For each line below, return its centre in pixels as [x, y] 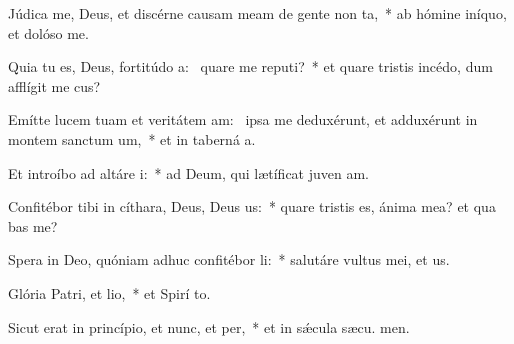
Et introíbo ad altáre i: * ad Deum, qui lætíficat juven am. [189, 172]
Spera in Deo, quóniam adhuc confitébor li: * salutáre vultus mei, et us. [229, 259]
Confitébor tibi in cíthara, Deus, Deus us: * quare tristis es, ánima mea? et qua [252, 206]
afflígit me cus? [54, 85]
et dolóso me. [48, 32]
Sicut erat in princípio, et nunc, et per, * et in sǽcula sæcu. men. [209, 326]
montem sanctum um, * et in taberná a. [132, 138]
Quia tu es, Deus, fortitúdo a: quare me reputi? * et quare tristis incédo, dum [250, 66]
